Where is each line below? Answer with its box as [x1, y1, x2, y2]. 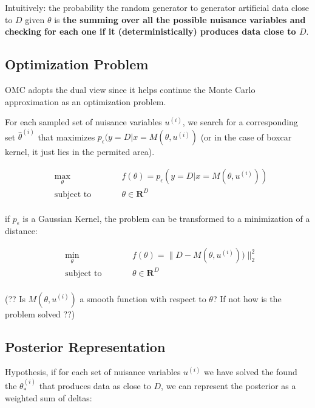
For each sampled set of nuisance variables [5, 116, 162, 128]
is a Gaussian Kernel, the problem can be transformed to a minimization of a [22, 212, 310, 224]
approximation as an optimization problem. [5, 95, 166, 108]
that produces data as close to [39, 379, 151, 392]
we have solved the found [204, 365, 297, 378]
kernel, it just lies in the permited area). [5, 145, 155, 158]
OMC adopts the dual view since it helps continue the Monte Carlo [5, 83, 256, 95]
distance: [5, 224, 38, 237]
